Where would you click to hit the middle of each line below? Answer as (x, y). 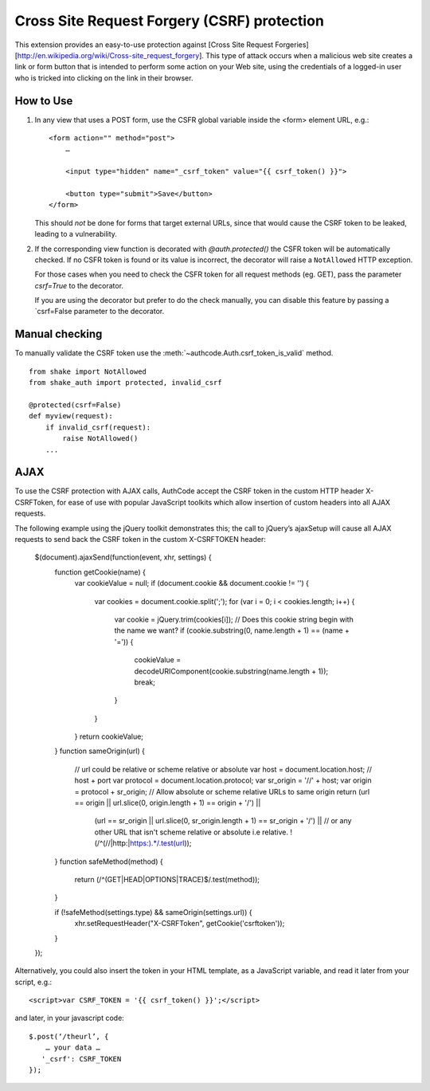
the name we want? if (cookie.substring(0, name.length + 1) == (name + (232, 630)
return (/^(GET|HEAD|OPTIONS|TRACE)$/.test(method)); (167, 879)
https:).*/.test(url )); (161, 843)
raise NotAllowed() (100, 439)
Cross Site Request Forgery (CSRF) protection (169, 21)
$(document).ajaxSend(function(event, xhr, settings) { (123, 557)
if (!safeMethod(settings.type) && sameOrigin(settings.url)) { (153, 912)
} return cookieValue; (109, 736)
